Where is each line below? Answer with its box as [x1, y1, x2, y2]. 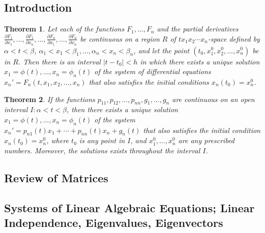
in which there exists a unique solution [140, 56, 260, 66]
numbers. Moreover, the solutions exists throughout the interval [4, 145, 200, 156]
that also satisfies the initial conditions [89, 76, 209, 87]
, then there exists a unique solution [67, 104, 178, 115]
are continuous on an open [172, 93, 255, 104]
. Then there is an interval [18, 56, 101, 66]
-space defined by [208, 33, 260, 44]
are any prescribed [178, 135, 235, 146]
